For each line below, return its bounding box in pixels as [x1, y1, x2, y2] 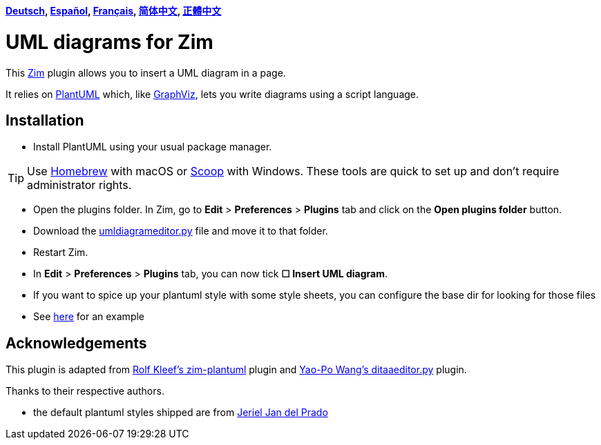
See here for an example [33, 310, 145, 323]
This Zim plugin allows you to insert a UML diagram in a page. [6, 66, 286, 79]
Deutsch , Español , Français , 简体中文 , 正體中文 [6, 5, 222, 17]
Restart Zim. [33, 246, 88, 259]
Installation [6, 111, 84, 129]
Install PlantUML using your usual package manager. [33, 141, 272, 153]
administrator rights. [27, 178, 132, 192]
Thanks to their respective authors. [6, 385, 164, 397]
